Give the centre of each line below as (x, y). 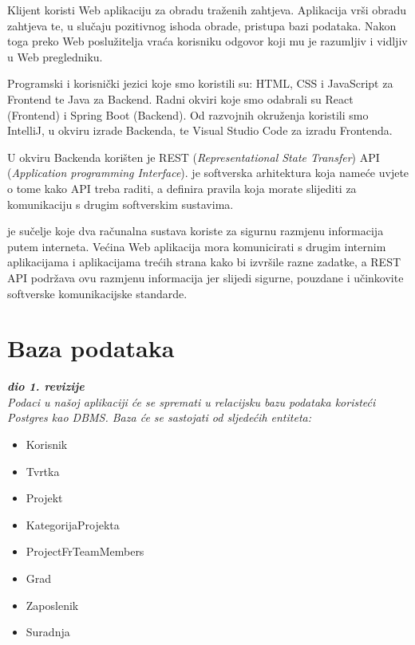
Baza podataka (91, 348)
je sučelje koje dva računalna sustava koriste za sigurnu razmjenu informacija (196, 231)
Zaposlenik (52, 605)
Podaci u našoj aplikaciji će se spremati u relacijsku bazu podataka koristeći (192, 401)
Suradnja (48, 632)
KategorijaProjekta (73, 524)
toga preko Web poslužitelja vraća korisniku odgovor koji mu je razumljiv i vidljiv (207, 41)
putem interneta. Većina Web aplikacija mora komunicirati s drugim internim (197, 246)
